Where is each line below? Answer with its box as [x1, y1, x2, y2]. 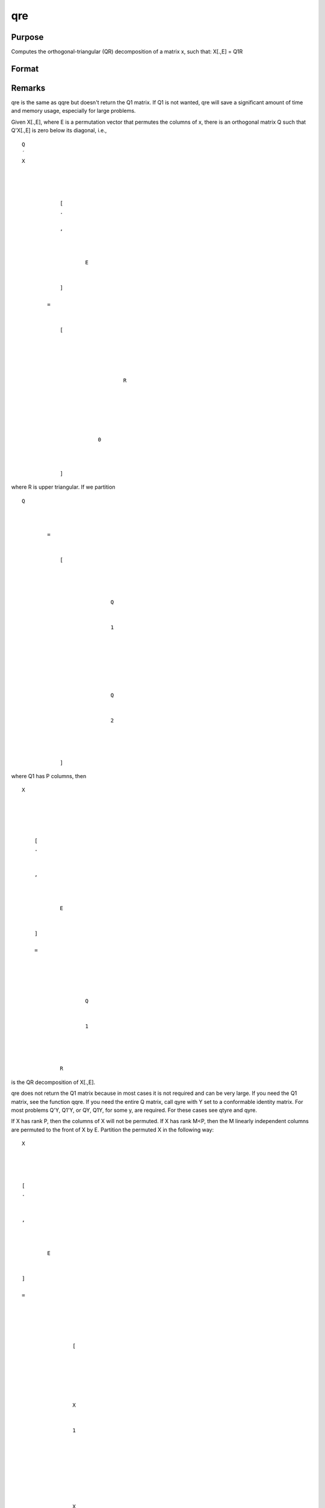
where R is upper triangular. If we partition [11, 483, 116, 491]
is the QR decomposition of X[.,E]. [11, 1079, 96, 1086]
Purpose [11, 32, 44, 42]
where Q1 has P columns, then [11, 773, 87, 780]
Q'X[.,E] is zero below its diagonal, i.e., [11, 127, 107, 134]
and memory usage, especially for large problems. [11, 107, 136, 115]
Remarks [11, 83, 46, 93]
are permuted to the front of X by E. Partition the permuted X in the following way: [11, 1126, 214, 1133]
